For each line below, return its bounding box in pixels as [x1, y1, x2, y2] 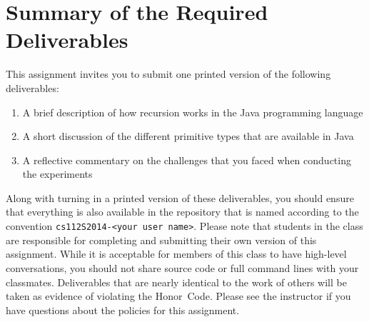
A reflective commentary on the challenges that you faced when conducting [22, 152, 351, 167]
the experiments [22, 166, 93, 181]
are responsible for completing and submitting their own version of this [6, 232, 317, 247]
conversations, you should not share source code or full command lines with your [6, 260, 359, 275]
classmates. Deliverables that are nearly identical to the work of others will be [6, 274, 347, 289]
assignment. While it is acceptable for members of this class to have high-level [6, 246, 347, 261]
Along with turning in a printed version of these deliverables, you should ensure [6, 190, 354, 205]
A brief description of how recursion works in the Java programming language [22, 104, 363, 119]
